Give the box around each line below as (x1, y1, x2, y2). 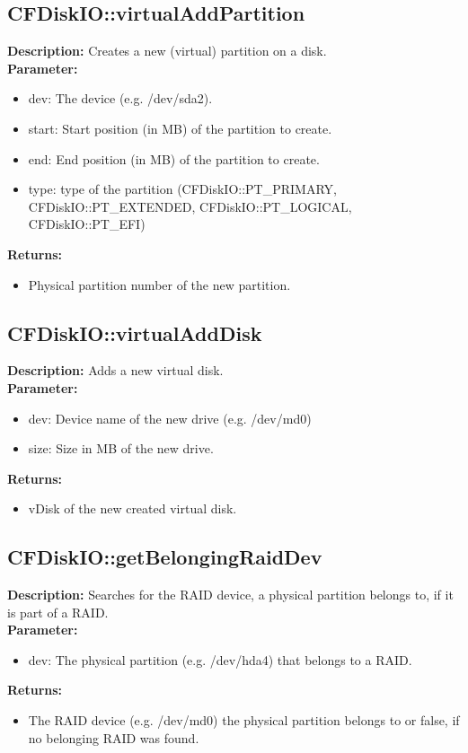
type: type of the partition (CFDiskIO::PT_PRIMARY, (28, 179, 337, 198)
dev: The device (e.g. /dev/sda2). (28, 89, 213, 108)
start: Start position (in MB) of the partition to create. (28, 118, 332, 137)
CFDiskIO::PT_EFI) (28, 215, 146, 233)
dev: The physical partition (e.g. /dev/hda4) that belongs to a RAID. (28, 650, 412, 669)
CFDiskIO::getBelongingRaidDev (7, 543, 322, 571)
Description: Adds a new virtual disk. (7, 361, 224, 380)
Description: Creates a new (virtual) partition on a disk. (7, 41, 327, 60)
